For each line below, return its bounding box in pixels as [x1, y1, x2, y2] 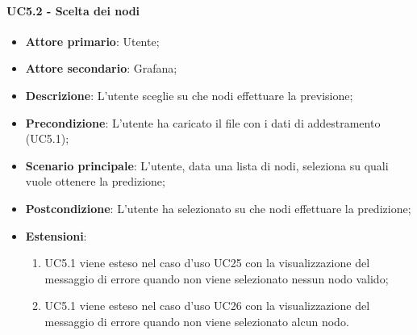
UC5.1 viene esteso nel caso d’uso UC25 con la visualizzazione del [44, 254, 370, 271]
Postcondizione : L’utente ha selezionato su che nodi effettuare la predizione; [25, 199, 411, 216]
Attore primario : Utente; [25, 32, 160, 49]
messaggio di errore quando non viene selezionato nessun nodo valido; [44, 270, 389, 287]
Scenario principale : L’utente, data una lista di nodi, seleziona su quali [25, 157, 389, 174]
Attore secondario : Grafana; [25, 60, 177, 77]
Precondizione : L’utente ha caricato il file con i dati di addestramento [25, 114, 381, 131]
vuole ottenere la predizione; [25, 173, 165, 190]
